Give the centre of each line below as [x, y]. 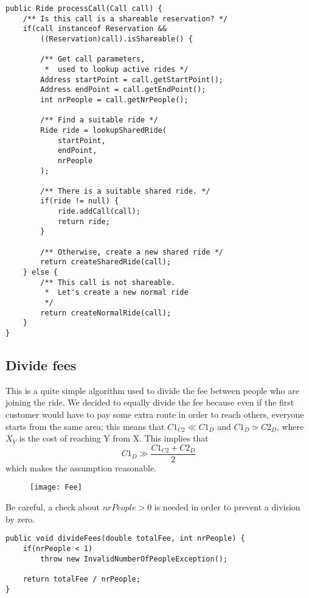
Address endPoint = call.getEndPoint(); [123, 90]
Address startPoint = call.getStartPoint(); [132, 79]
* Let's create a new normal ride [116, 293]
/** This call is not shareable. [108, 282]
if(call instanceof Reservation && [95, 29]
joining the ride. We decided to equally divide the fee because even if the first [150, 402]
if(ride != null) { [80, 201]
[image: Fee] [56, 487]
